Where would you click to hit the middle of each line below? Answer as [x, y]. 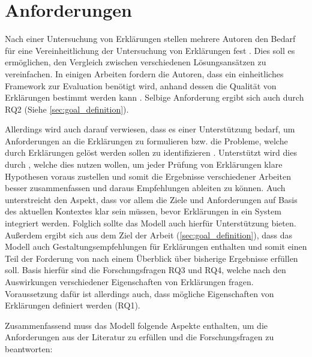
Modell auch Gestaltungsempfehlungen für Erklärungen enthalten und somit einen [156, 246]
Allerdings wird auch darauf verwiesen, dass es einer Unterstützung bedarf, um [150, 129]
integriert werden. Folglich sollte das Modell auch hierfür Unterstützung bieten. [151, 223]
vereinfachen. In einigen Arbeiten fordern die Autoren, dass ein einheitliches [144, 73]
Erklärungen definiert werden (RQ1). [73, 305]
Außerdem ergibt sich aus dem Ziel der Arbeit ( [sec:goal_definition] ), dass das [148, 235]
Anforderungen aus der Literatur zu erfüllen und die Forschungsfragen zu [139, 337]
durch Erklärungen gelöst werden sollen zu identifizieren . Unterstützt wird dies [151, 152]
